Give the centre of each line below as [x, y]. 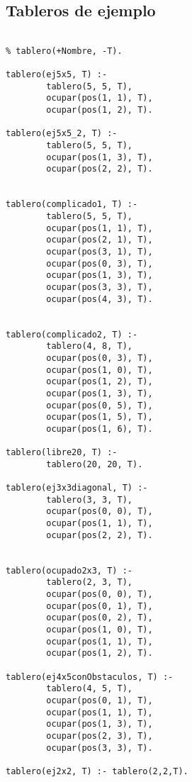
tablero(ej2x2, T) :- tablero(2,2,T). [97, 771]
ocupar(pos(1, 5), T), [100, 417]
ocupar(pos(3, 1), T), [100, 252]
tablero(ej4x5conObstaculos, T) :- [90, 677]
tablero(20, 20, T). [95, 464]
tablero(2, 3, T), [89, 582]
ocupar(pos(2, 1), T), [100, 240]
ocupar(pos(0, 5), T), [100, 405]
